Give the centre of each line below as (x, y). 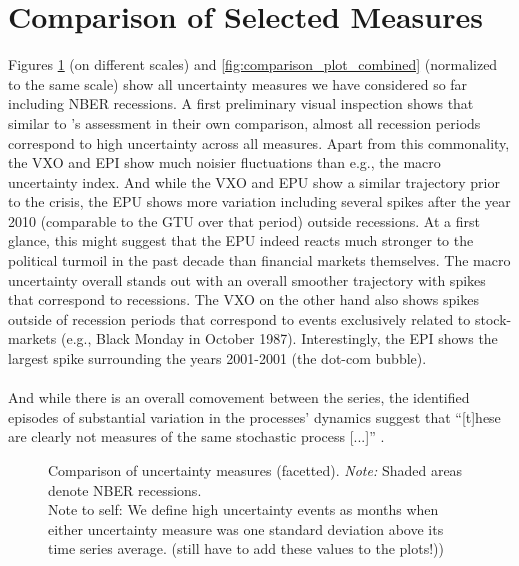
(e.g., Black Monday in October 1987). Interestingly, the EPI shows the (279, 338)
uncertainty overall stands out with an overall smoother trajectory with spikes (247, 279)
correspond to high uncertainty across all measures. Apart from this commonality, (259, 142)
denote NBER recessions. (125, 489)
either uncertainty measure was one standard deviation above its (246, 528)
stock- (493, 318)
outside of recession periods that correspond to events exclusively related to (239, 318)
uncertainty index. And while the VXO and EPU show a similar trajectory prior (254, 181)
